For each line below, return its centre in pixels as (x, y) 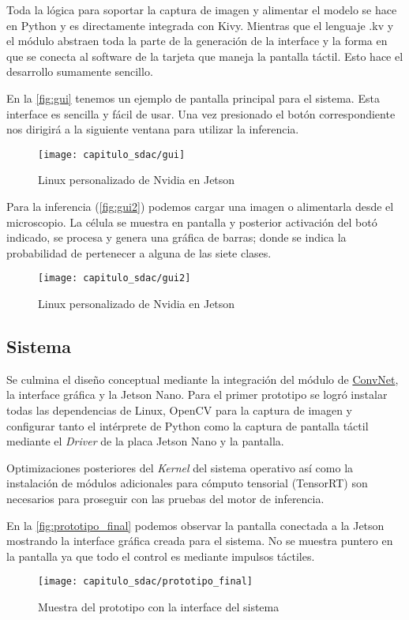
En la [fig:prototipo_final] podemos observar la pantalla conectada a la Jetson (195, 525)
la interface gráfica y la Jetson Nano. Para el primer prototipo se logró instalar (197, 395)
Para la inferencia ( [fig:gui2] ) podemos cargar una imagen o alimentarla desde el (200, 206)
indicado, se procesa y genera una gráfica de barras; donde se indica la (176, 237)
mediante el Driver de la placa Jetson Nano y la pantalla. (145, 441)
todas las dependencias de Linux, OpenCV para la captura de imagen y (180, 410)
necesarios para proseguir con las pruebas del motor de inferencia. (165, 498)
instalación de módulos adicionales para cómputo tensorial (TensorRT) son (187, 483)
